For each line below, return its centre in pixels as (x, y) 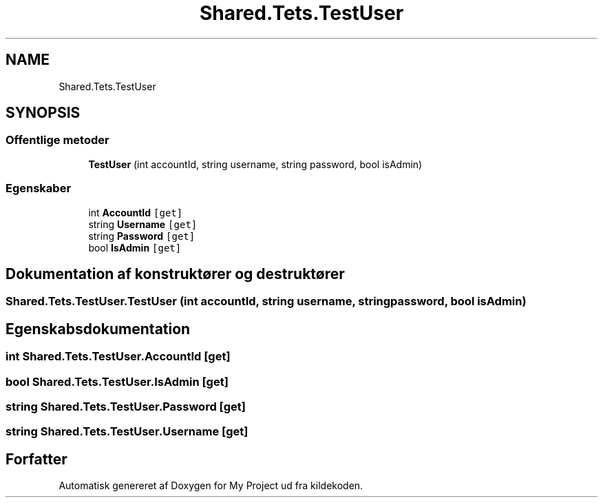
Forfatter (36, 459)
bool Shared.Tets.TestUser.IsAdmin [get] (117, 381)
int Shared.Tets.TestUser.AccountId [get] (118, 357)
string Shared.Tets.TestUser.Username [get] (127, 432)
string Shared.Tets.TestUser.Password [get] (126, 407)
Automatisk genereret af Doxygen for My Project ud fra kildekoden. (211, 486)
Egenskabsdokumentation (98, 329)
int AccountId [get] (136, 212)
